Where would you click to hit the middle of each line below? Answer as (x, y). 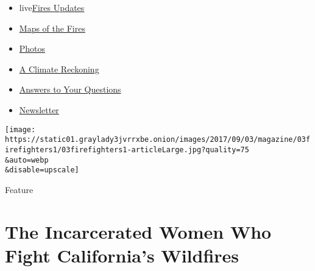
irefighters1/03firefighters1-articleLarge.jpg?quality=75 (127, 150)
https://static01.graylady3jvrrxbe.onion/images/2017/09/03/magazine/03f (158, 140)
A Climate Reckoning (59, 69)
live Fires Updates (52, 7)
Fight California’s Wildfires (122, 255)
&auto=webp (27, 160)
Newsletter (39, 109)
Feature (19, 189)
